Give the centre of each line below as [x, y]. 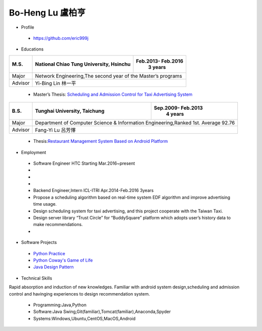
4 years [175, 114]
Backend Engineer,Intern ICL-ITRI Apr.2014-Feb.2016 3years [93, 191]
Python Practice [49, 253]
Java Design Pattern [53, 267]
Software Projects [39, 243]
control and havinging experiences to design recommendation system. [80, 294]
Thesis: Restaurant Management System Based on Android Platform [101, 141]
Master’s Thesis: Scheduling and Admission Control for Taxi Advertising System [113, 94]
